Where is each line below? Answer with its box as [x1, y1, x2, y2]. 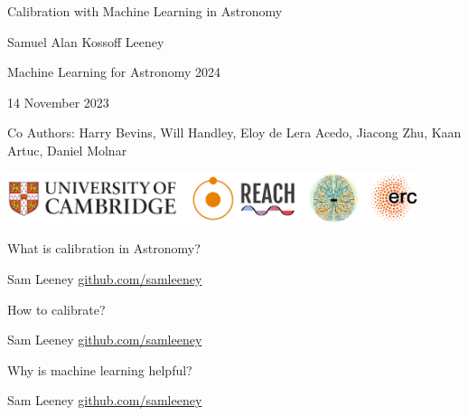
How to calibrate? [7, 299, 106, 318]
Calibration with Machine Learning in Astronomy [7, 2, 283, 20]
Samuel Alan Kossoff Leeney [7, 32, 164, 51]
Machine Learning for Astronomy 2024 [7, 62, 221, 81]
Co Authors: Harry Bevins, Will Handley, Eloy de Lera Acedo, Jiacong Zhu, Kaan [7, 123, 462, 142]
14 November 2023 [7, 92, 109, 111]
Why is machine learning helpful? [7, 360, 192, 379]
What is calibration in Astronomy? [7, 239, 201, 258]
